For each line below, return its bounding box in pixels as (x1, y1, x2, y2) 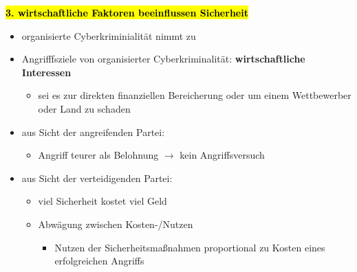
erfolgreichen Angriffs (54, 253, 144, 268)
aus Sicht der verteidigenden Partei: (21, 170, 173, 185)
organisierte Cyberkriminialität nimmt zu (21, 28, 196, 43)
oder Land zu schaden (38, 101, 131, 115)
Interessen (21, 65, 72, 79)
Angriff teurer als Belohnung (38, 148, 159, 162)
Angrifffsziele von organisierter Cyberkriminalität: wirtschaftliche (21, 52, 305, 66)
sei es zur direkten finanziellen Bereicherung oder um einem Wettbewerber (38, 88, 351, 102)
